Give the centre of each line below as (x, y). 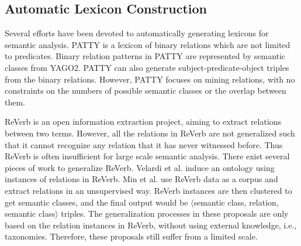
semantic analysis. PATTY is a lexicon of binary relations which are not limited (148, 44)
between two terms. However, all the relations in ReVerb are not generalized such (150, 133)
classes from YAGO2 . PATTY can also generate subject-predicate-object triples (147, 67)
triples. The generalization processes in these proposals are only (175, 213)
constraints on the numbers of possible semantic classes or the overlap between (146, 90)
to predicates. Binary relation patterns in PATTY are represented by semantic (145, 56)
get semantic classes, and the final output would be (96, 202)
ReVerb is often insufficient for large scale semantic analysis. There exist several (147, 156)
